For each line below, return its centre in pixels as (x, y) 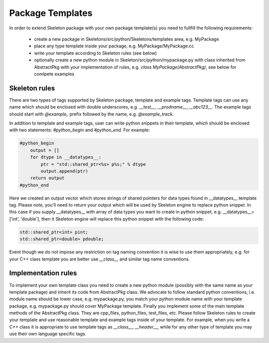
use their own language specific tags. (48, 334)
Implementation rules (43, 273)
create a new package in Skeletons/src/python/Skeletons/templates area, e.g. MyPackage (127, 39)
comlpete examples (54, 74)
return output (47, 178)
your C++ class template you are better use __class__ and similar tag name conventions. (100, 259)
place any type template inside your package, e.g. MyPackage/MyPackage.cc (114, 46)
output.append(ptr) (64, 171)
